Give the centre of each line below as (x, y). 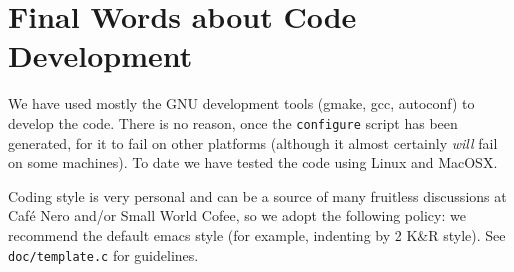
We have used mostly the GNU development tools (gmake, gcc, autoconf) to (241, 103)
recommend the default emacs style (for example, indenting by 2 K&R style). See (257, 234)
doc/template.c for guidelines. (103, 254)
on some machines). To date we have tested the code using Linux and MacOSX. (253, 162)
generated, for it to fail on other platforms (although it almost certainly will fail (253, 142)
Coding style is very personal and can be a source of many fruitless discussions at (257, 195)
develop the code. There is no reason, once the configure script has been (233, 122)
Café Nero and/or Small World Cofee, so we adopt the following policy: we (237, 215)
